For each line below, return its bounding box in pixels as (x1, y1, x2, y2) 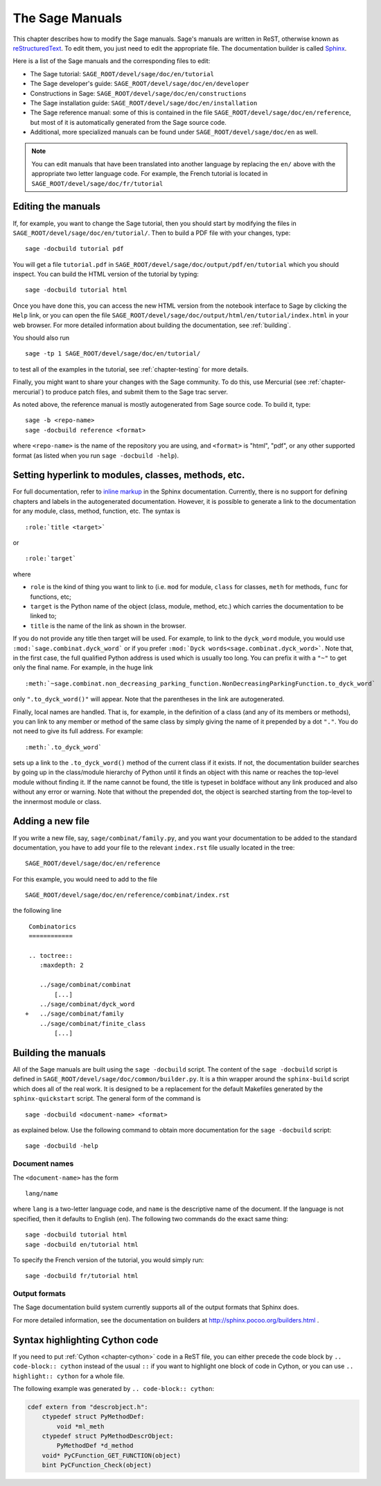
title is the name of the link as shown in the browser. (30, 621, 186, 630)
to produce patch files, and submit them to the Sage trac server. (45, 387, 229, 396)
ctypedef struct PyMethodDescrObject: (42, 1432, 174, 1440)
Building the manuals (12, 1047, 107, 1058)
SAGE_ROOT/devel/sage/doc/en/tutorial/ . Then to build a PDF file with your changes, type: (12, 229, 291, 237)
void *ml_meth (56, 1422, 105, 1431)
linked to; (30, 612, 57, 620)
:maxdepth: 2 (39, 961, 84, 970)
